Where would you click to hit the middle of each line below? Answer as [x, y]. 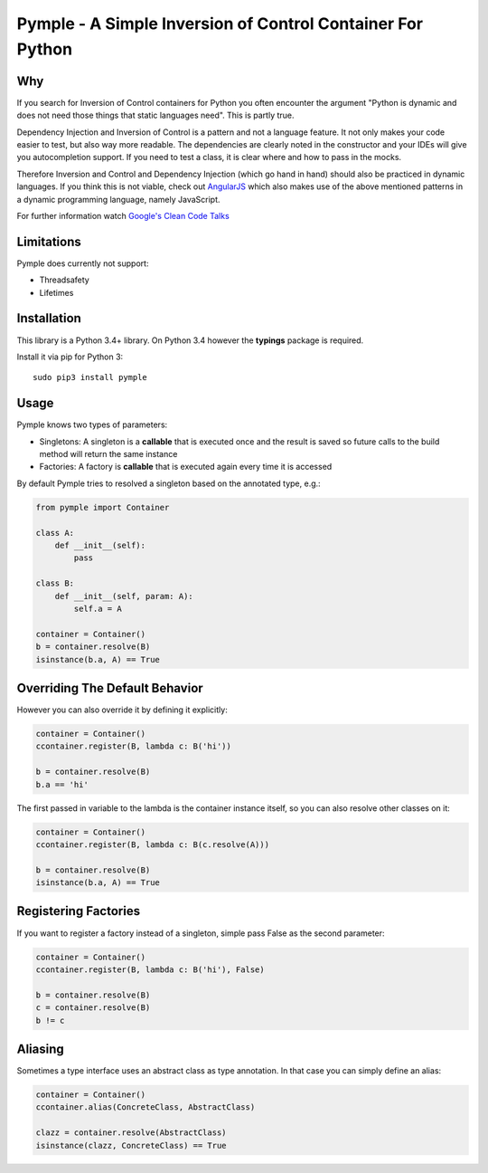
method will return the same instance [108, 454]
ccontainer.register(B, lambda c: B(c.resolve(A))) [153, 844]
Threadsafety [64, 280]
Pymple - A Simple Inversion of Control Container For [220, 24]
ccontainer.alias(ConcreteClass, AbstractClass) [145, 1107]
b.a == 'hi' [62, 784]
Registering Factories [78, 911]
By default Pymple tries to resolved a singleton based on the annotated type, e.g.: [169, 483]
